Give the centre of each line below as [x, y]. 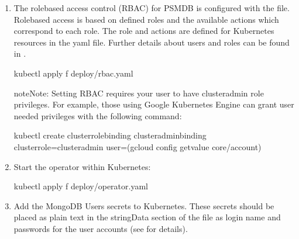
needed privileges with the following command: [98, 115]
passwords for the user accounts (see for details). [101, 228]
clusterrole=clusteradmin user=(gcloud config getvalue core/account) [138, 146]
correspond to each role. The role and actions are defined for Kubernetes [144, 31]
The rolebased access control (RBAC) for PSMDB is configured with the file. [152, 8]
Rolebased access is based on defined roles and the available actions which [146, 19]
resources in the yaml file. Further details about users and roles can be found [152, 42]
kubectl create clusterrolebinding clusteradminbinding [110, 135]
